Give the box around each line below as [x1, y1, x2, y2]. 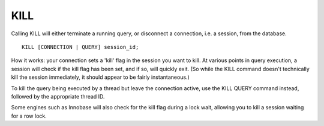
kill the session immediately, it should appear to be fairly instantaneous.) [11, 73, 190, 81]
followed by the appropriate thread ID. [11, 93, 105, 100]
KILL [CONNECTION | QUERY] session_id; [22, 44, 139, 50]
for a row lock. [11, 112, 47, 119]
